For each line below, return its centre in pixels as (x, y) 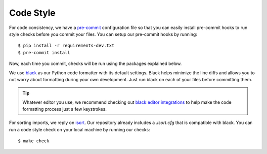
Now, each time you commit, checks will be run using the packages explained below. (95, 63)
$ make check (34, 141)
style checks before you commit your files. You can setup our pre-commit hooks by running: (103, 34)
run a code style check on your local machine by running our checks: (80, 129)
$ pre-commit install (44, 52)
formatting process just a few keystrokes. (65, 109)
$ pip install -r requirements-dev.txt (66, 46)
